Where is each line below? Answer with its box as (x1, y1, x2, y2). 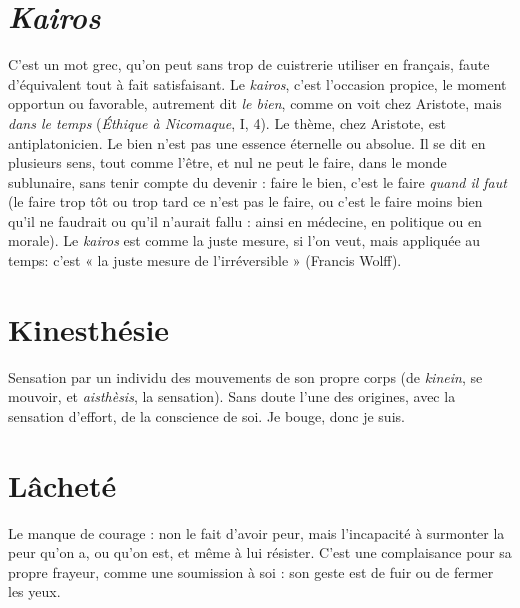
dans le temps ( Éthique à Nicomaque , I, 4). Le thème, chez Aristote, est (8, 112, 446, 133)
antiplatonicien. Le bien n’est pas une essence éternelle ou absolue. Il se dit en (8, 132, 486, 153)
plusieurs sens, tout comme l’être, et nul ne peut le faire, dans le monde (8, 152, 447, 173)
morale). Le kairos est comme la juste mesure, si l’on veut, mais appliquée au (8, 230, 481, 251)
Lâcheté (8, 464, 117, 505)
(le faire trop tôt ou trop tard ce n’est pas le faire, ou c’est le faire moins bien (8, 191, 483, 212)
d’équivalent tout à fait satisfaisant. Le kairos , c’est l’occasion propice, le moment (8, 73, 507, 94)
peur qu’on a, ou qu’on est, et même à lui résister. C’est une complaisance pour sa (8, 542, 512, 563)
